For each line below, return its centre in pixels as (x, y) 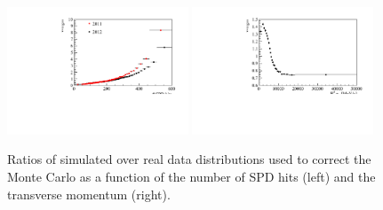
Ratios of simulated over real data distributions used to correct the (189, 159)
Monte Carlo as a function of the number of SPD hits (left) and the (191, 177)
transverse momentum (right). (89, 194)
